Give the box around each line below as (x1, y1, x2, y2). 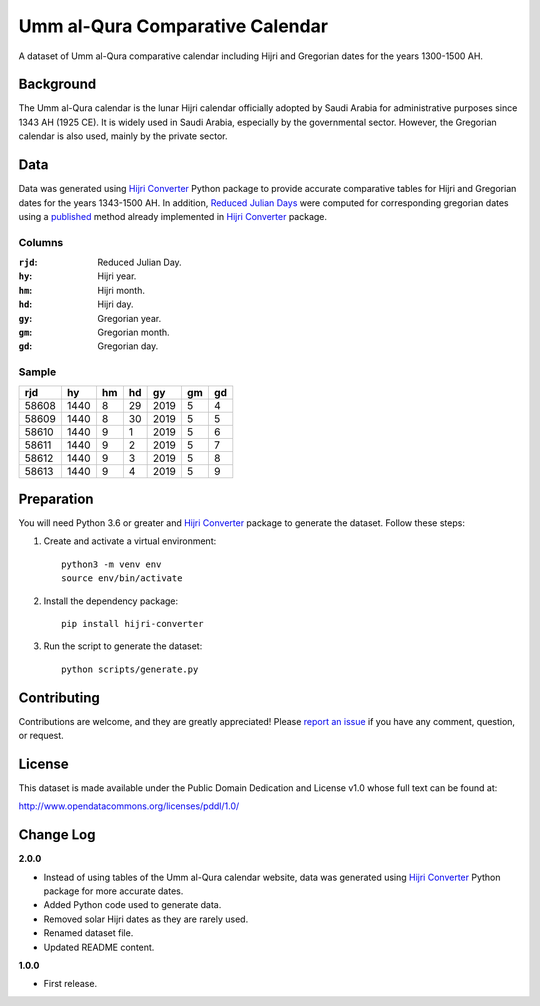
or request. (18, 730, 64, 742)
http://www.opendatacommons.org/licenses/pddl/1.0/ (18, 800, 240, 812)
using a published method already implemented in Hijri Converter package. (18, 210, 328, 222)
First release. (43, 978, 98, 990)
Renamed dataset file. (43, 927, 134, 939)
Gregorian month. (97, 326, 170, 339)
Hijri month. (97, 284, 145, 296)
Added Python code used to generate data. (43, 899, 222, 911)
